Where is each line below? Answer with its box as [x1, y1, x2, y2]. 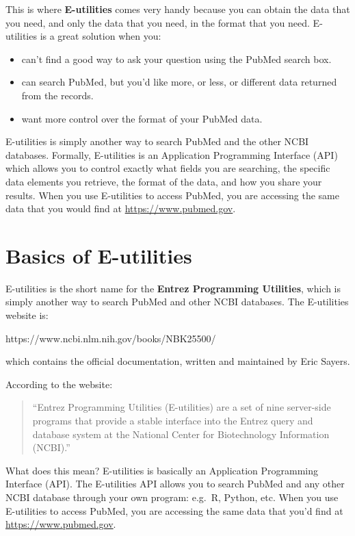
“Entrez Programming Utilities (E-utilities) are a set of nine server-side [32, 400, 331, 414]
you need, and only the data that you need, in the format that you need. [5, 15, 310, 29]
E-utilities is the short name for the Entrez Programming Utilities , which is [5, 281, 341, 295]
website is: [5, 308, 49, 322]
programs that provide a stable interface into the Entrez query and [32, 413, 313, 427]
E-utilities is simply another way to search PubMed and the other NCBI [5, 134, 309, 149]
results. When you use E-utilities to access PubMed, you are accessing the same [5, 188, 339, 202]
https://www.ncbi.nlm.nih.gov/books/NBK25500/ [5, 331, 216, 345]
